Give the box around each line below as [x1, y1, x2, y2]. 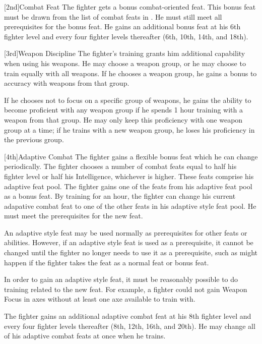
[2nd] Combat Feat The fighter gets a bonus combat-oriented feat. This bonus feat [4, 2, 256, 12]
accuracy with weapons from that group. [4, 78, 129, 88]
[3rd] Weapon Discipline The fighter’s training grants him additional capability [4, 48, 245, 59]
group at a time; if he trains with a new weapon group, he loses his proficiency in [4, 124, 255, 135]
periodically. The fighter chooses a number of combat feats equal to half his [4, 161, 237, 171]
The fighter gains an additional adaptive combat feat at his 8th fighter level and [4, 311, 251, 321]
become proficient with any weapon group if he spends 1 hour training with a [4, 104, 243, 115]
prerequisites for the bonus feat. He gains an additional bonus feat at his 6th [4, 21, 241, 32]
